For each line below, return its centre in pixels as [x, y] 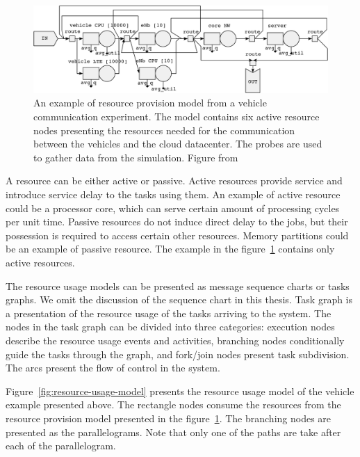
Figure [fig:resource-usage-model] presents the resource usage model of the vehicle [180, 391]
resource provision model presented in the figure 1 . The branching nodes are [169, 418]
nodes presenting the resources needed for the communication [164, 130]
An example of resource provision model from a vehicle [150, 103]
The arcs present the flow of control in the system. [113, 368]
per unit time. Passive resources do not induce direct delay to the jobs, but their [177, 222]
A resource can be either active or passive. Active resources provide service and [174, 181]
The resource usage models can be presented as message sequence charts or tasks [178, 286]
